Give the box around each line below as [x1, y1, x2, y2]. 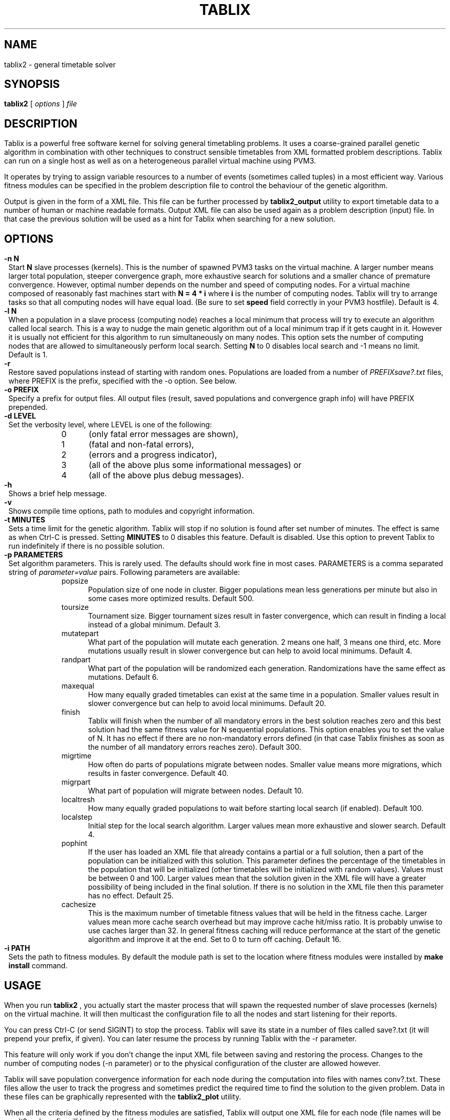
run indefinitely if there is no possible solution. [8, 541, 165, 551]
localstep [61, 812, 92, 822]
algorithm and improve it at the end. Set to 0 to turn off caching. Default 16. [88, 935, 342, 944]
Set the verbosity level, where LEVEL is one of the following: [8, 420, 212, 429]
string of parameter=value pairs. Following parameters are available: [8, 568, 240, 577]
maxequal [61, 681, 95, 691]
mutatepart [61, 629, 99, 638]
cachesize [61, 900, 96, 909]
